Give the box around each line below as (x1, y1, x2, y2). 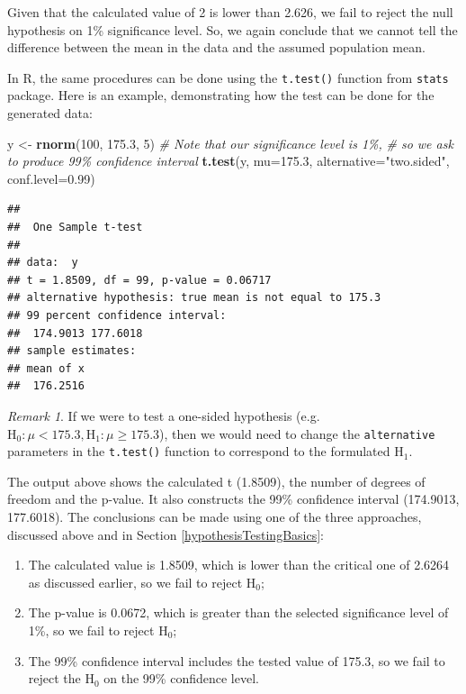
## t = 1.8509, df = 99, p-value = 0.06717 (7, 273, 272, 287)
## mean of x (7, 361, 85, 375)
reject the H (28, 669, 94, 688)
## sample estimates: (7, 344, 137, 358)
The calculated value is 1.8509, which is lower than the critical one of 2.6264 (28, 555, 450, 574)
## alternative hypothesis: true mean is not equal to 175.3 (7, 291, 381, 305)
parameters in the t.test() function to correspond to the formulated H (7, 442, 404, 461)
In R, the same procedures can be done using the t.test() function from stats (7, 68, 449, 87)
